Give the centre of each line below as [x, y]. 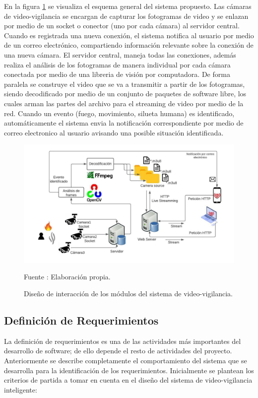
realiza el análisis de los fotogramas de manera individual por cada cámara [117, 64]
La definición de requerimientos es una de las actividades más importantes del [123, 341]
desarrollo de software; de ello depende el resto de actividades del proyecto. [118, 351]
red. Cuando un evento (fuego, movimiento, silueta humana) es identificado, [119, 113]
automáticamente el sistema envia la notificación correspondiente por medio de [124, 123]
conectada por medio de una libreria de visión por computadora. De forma [117, 74]
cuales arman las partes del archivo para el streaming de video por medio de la [124, 103]
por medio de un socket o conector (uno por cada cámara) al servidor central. [122, 26]
